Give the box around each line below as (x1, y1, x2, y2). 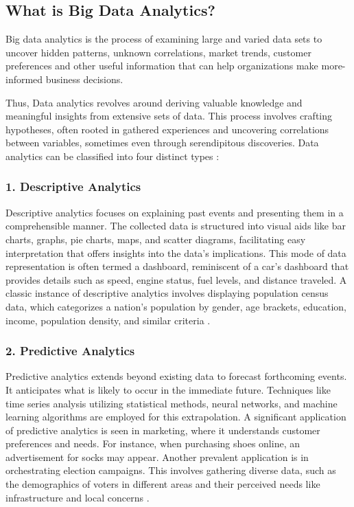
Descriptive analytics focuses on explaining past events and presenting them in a (5, 205, 344, 219)
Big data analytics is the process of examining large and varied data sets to (5, 32, 322, 46)
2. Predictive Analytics (5, 342, 135, 359)
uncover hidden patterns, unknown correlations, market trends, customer (5, 45, 311, 59)
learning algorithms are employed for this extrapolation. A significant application (5, 409, 346, 424)
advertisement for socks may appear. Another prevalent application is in (5, 449, 309, 464)
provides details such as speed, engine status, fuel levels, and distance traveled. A (5, 272, 347, 286)
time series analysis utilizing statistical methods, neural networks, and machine (5, 396, 338, 410)
